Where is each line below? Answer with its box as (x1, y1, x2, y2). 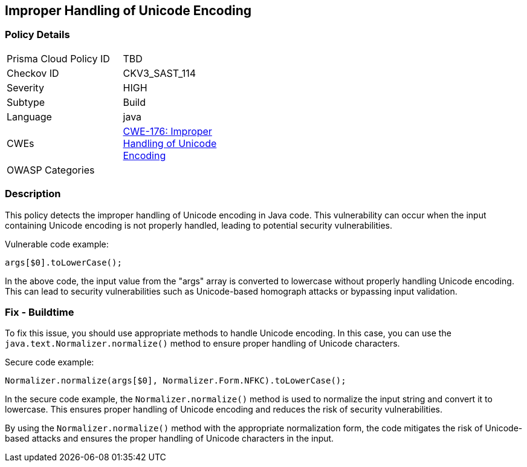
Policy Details (5, 28, 70, 41)
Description (5, 188, 61, 200)
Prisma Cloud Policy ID (7, 52, 110, 65)
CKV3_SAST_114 (123, 67, 196, 79)
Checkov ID (7, 67, 59, 79)
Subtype (7, 96, 45, 108)
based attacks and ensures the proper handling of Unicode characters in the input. (5, 433, 334, 444)
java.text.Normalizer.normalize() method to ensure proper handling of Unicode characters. (5, 338, 400, 349)
